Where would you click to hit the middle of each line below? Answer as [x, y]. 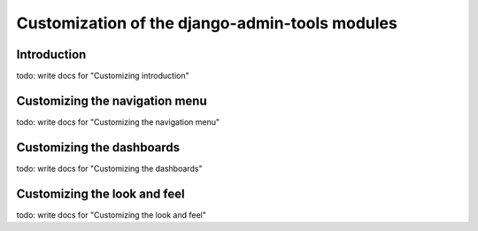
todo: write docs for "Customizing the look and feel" [112, 215]
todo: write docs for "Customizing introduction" [103, 76]
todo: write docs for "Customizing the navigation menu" [118, 122]
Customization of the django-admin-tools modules [207, 23]
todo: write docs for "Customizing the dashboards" [109, 168]
